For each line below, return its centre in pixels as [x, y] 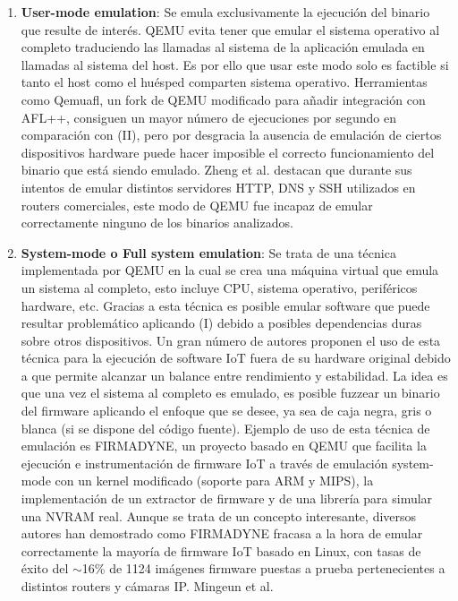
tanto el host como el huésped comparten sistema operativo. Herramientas [224, 82]
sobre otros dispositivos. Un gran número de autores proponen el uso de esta [231, 340]
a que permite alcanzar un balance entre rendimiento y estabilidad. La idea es [234, 375]
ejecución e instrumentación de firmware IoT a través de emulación [204, 463]
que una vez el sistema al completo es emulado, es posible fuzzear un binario [230, 393]
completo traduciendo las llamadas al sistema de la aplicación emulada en [223, 47]
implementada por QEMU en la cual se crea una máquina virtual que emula [230, 270]
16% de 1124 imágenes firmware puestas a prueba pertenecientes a [263, 568]
